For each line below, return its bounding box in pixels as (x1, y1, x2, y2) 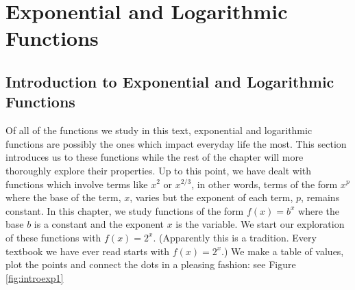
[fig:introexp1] (5, 270, 64, 285)
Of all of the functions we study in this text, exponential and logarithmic (5, 123, 313, 137)
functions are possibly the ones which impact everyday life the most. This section (5, 136, 347, 150)
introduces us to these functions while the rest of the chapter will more (5, 150, 304, 164)
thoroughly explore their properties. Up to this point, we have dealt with (5, 163, 312, 177)
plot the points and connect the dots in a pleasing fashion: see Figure (5, 257, 296, 272)
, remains (301, 190, 340, 205)
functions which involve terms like (5, 176, 148, 191)
